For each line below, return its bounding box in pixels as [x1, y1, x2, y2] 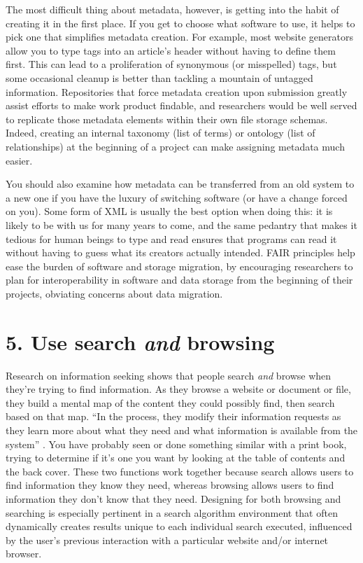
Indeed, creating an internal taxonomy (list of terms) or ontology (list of [6, 125, 315, 140]
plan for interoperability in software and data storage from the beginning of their [6, 272, 353, 287]
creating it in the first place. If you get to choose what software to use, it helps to [6, 15, 355, 30]
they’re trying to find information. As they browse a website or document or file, [6, 382, 351, 396]
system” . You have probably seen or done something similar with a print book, [6, 436, 347, 451]
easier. [6, 153, 33, 167]
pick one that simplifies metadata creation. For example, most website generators [6, 29, 353, 44]
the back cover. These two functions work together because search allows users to [6, 464, 354, 478]
